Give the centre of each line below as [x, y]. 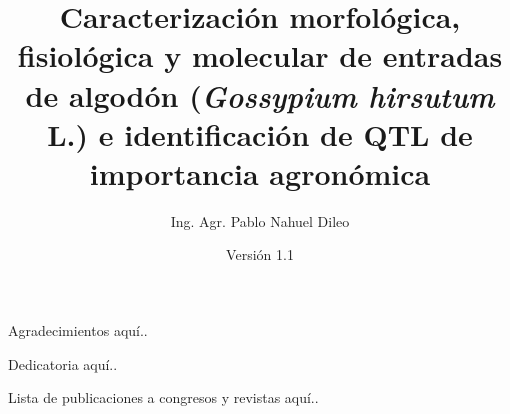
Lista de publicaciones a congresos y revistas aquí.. [163, 397]
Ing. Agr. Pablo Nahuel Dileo [260, 220]
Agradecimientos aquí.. [78, 330]
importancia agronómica [260, 172]
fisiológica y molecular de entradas [260, 55]
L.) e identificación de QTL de [260, 133]
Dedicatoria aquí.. [63, 363]
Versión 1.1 [260, 254]
